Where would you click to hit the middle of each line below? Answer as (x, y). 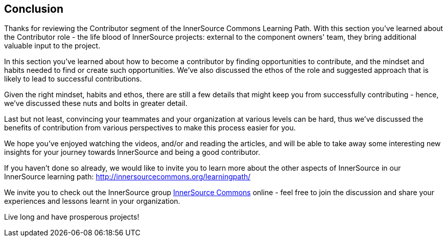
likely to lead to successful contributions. (73, 79)
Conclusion (34, 9)
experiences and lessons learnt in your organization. (92, 201)
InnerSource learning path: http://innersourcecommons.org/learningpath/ (127, 177)
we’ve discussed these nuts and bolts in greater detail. (96, 103)
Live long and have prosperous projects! (72, 217)
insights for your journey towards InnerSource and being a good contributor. (132, 152)
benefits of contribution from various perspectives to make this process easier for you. (150, 128)
